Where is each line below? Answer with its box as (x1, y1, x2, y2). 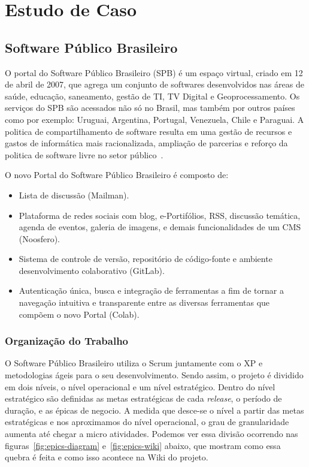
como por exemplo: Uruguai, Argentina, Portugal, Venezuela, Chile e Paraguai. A (5, 113, 304, 125)
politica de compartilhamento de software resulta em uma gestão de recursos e (5, 125, 292, 137)
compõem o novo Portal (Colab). (19, 308, 140, 320)
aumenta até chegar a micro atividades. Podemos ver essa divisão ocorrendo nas (5, 427, 298, 440)
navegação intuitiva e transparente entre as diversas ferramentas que (19, 296, 270, 309)
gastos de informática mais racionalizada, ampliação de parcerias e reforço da (5, 137, 288, 149)
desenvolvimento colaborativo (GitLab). (19, 264, 165, 276)
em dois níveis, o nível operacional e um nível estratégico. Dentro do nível (5, 380, 275, 393)
